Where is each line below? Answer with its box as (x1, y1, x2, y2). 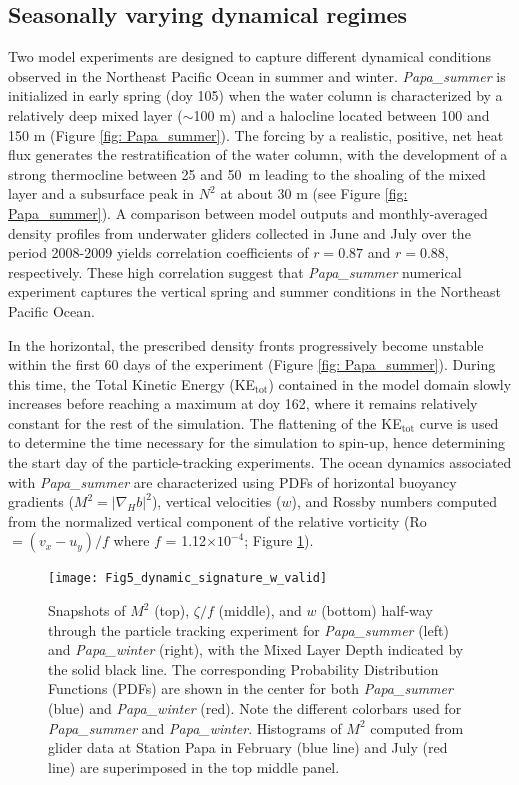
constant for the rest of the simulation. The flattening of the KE (8, 412, 402, 433)
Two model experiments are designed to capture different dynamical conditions (8, 46, 491, 67)
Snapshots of (48, 600, 126, 621)
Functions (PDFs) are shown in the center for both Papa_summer (48, 678, 453, 699)
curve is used (419, 412, 499, 433)
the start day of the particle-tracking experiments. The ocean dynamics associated (8, 452, 512, 473)
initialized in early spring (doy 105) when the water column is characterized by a (8, 85, 503, 106)
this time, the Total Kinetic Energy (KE (8, 373, 256, 394)
